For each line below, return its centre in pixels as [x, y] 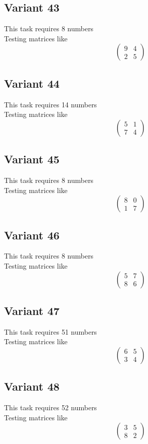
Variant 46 [32, 235]
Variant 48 [32, 386]
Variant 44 [32, 83]
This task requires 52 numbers [51, 407]
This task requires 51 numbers [51, 331]
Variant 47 [32, 310]
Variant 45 [32, 159]
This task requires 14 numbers [51, 104]
